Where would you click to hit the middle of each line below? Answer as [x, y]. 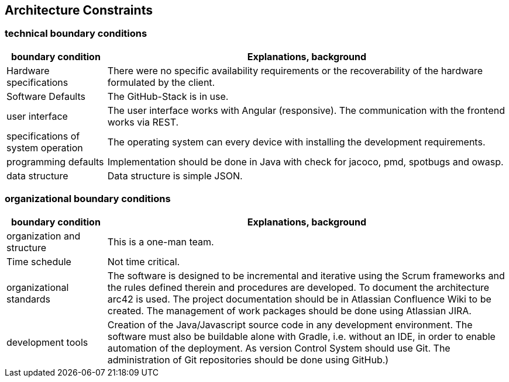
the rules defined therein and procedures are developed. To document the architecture [298, 287]
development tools [47, 342]
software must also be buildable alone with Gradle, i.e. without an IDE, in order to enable [301, 336]
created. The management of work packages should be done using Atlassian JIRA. [289, 310]
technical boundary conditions [76, 34]
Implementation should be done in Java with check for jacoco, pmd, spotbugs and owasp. [305, 162]
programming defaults [55, 162]
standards [28, 299]
